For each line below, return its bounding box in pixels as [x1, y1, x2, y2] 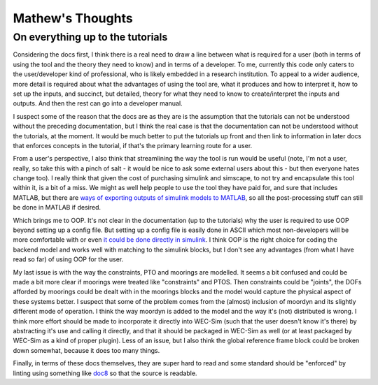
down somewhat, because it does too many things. [13, 346, 160, 354]
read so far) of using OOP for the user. [13, 255, 124, 263]
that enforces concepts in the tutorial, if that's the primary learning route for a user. [13, 141, 253, 150]
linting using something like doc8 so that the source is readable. [13, 369, 197, 377]
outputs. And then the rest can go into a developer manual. [13, 99, 183, 108]
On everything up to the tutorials [13, 31, 168, 43]
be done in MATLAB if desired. [13, 203, 101, 212]
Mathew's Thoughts [13, 10, 133, 26]
